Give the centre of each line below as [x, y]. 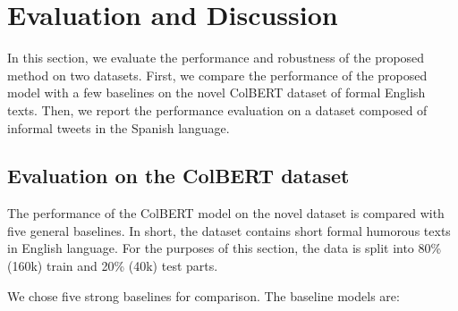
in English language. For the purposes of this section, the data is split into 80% [225, 248]
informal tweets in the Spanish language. [119, 127]
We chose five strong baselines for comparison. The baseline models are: [204, 295]
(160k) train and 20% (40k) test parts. [113, 266]
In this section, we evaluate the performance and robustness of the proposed [216, 58]
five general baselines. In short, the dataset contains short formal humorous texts [229, 230]
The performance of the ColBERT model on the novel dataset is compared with [226, 213]
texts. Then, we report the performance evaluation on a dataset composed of [217, 109]
